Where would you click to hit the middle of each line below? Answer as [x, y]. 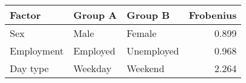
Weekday [92, 68]
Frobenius [213, 15]
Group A [95, 15]
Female [142, 33]
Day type [29, 68]
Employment [37, 51]
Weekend [145, 68]
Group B [148, 15]
